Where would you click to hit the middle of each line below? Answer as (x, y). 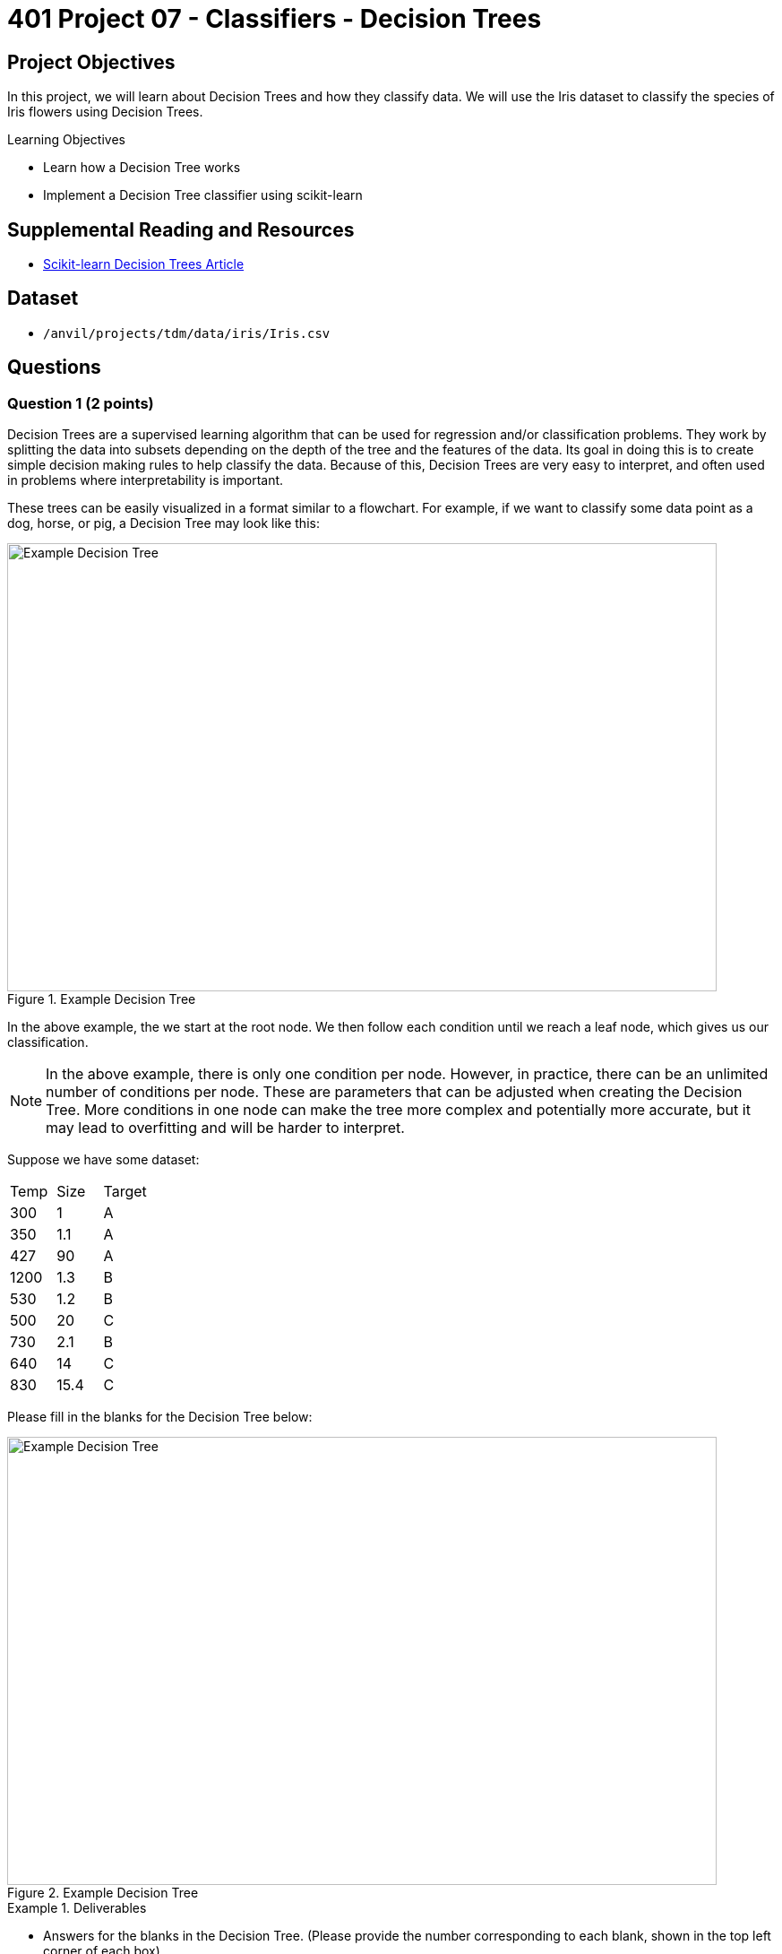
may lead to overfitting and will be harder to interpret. (225, 1128)
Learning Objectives (66, 140)
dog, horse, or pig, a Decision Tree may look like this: (163, 523)
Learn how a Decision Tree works (142, 168)
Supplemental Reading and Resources (181, 229)
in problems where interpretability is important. (146, 480)
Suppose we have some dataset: (103, 1160)
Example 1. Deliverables (77, 1908)
